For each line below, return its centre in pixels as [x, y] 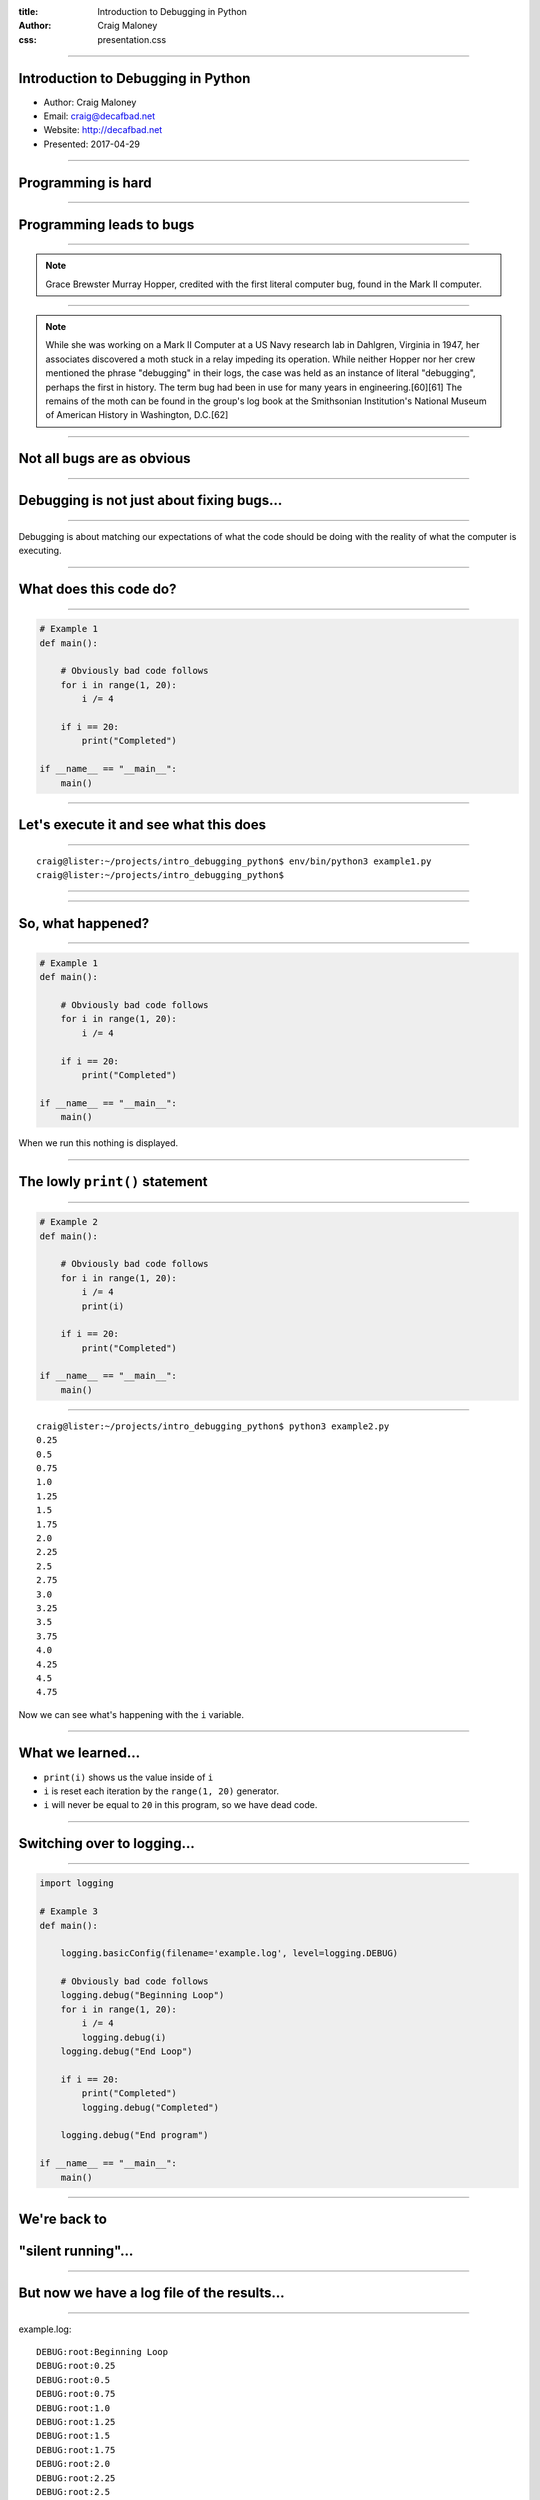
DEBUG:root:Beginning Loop [102, 2351]
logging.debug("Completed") [150, 2107]
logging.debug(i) [124, 2037]
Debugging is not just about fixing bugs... [150, 500]
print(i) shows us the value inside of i [128, 1777]
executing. [40, 551]
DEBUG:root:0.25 [76, 2366]
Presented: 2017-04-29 [91, 144]
